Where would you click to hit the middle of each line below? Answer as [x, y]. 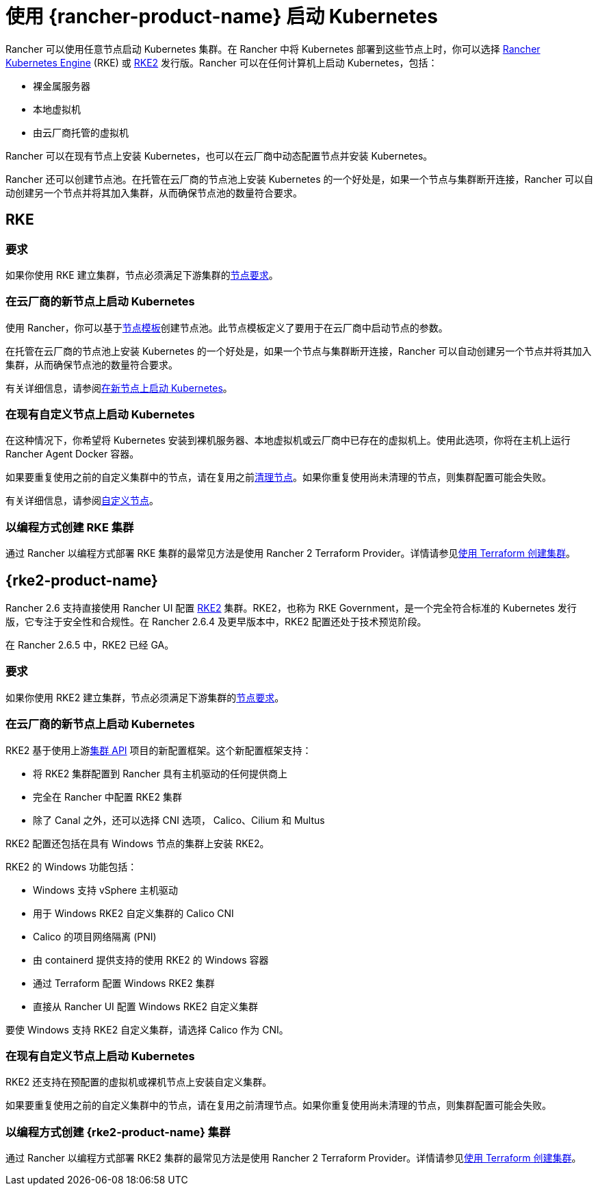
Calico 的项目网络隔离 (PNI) [95, 936]
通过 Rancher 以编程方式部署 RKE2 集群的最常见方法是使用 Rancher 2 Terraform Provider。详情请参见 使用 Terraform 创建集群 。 [294, 1158]
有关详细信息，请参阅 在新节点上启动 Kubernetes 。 [119, 388]
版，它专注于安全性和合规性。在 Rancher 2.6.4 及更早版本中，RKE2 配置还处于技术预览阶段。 [216, 622]
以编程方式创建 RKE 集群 [70, 527]
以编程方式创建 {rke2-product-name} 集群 [118, 1132]
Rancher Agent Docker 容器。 [73, 454]
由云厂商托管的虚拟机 [81, 132]
